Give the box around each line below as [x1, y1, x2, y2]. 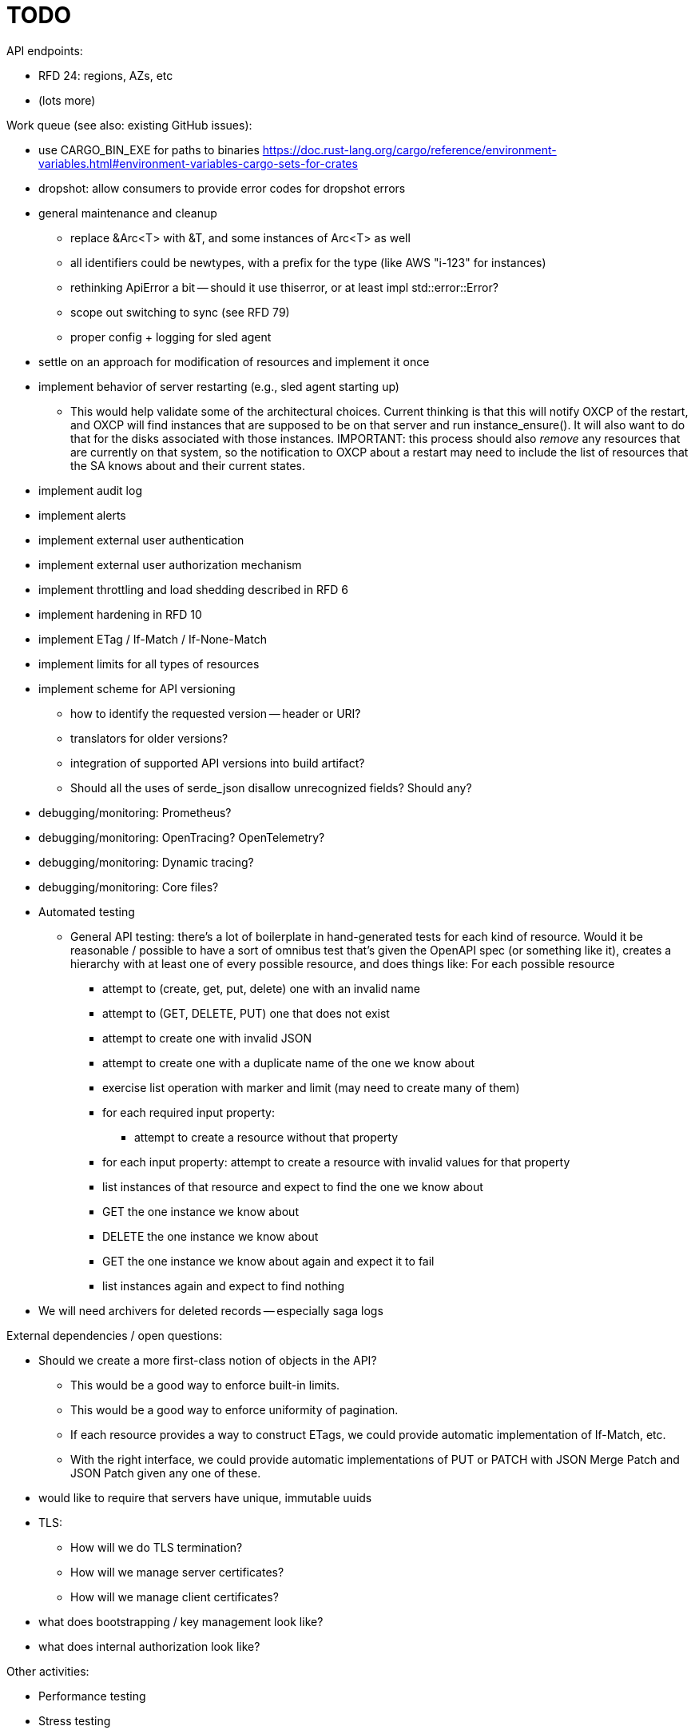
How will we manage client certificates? [70, 1589, 279, 1604]
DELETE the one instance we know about [102, 1229, 319, 1243]
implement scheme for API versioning [38, 681, 236, 696]
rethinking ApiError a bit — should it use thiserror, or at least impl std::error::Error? [70, 280, 498, 294]
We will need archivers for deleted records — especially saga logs [38, 1303, 383, 1317]
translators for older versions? [70, 731, 228, 745]
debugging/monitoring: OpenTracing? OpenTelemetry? [38, 830, 325, 844]
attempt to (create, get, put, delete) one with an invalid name [102, 981, 420, 995]
